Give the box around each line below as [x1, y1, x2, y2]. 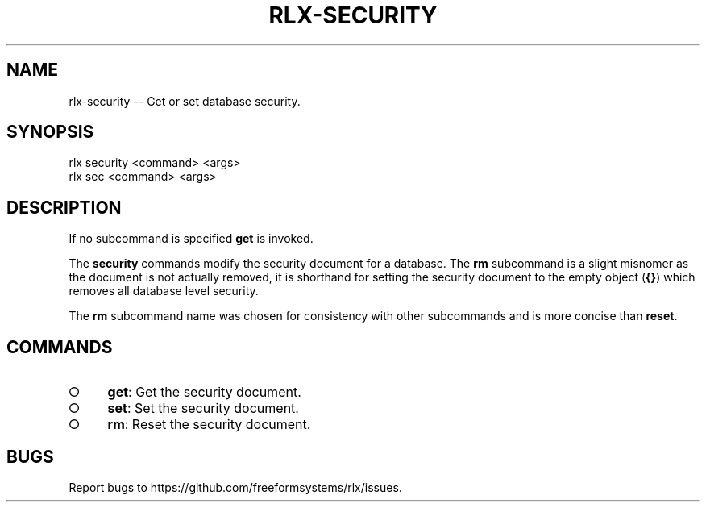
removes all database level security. [69, 284, 259, 298]
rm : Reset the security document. [107, 416, 311, 433]
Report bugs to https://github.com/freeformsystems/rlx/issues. [69, 480, 402, 494]
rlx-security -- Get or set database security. [69, 94, 301, 108]
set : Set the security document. [107, 400, 299, 417]
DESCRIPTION [6, 197, 122, 218]
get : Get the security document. [107, 384, 301, 401]
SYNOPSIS [6, 122, 94, 143]
